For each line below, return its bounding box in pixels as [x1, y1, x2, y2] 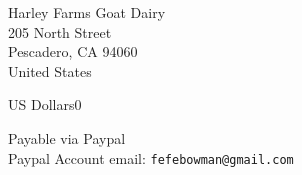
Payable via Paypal [8, 127, 126, 148]
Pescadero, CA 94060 [8, 41, 138, 62]
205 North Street [8, 21, 112, 42]
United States [8, 60, 92, 81]
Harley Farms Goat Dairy [8, 2, 166, 22]
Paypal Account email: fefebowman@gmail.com [8, 147, 294, 168]
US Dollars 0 [8, 94, 82, 115]
